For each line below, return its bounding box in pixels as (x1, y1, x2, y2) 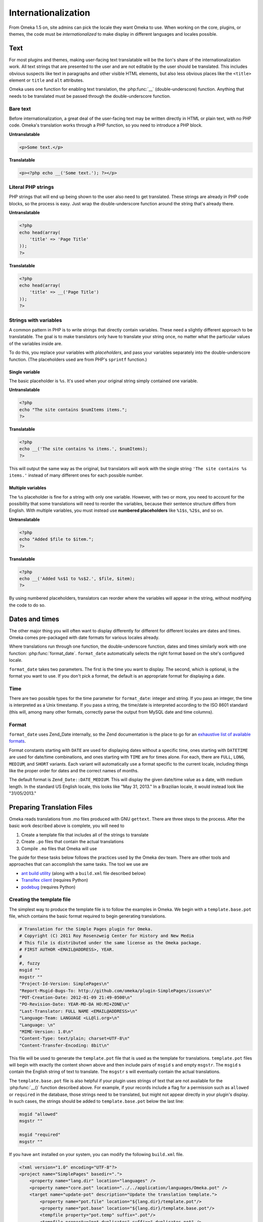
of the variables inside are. (9, 340, 63, 347)
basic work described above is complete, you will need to (9, 823, 125, 829)
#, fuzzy (19, 960, 40, 966)
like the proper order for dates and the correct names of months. (9, 767, 139, 773)
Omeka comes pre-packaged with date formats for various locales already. (9, 634, 160, 640)
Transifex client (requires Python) (21, 877, 89, 883)
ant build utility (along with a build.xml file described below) (21, 870, 146, 876)
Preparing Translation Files (9, 803, 93, 811)
